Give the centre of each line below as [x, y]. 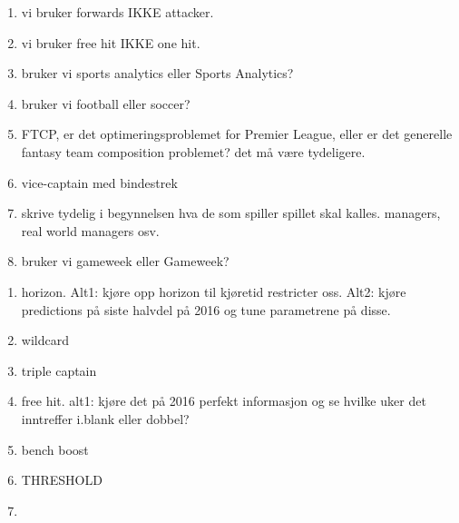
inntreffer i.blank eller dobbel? [105, 418]
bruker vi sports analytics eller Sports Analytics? [157, 73]
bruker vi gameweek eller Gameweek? [125, 261]
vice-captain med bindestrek [99, 182]
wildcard [45, 340]
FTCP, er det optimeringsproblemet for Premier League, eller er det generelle [237, 134]
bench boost [55, 449]
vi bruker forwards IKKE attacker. [117, 12]
